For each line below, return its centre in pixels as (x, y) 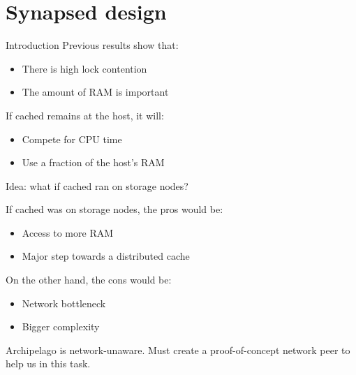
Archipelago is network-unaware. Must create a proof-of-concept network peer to (178, 350)
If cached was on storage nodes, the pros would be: (114, 209)
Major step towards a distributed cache (106, 256)
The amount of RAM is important (95, 92)
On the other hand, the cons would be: (89, 280)
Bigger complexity (61, 326)
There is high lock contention (84, 68)
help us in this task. (48, 363)
